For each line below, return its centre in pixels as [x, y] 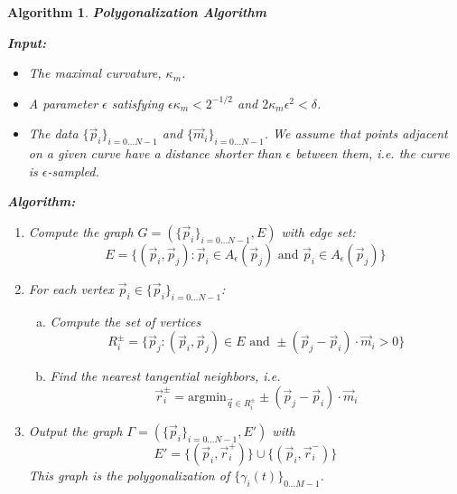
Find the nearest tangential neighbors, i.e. [165, 376]
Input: [27, 42]
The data [53, 133]
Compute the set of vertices [126, 321]
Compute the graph [81, 231]
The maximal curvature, [95, 73]
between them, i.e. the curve [373, 153]
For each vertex [71, 288]
